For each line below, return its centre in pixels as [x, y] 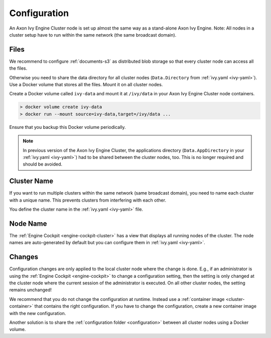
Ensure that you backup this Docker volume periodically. [67, 127]
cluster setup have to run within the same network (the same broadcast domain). [93, 35]
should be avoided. [43, 164]
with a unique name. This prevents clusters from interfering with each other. [88, 200]
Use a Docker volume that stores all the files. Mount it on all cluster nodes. [86, 85]
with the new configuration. [38, 313]
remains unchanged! [31, 290]
